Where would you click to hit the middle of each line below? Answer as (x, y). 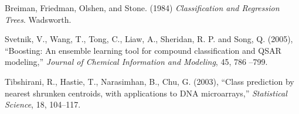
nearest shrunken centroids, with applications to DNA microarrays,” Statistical (146, 93)
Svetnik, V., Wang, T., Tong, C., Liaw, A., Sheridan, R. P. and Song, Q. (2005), (149, 39)
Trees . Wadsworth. (38, 19)
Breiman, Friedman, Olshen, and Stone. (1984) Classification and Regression (142, 8)
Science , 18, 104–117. (43, 104)
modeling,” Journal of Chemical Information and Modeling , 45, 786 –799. (136, 62)
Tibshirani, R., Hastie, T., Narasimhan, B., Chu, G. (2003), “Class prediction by (149, 81)
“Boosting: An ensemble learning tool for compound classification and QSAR (143, 50)
